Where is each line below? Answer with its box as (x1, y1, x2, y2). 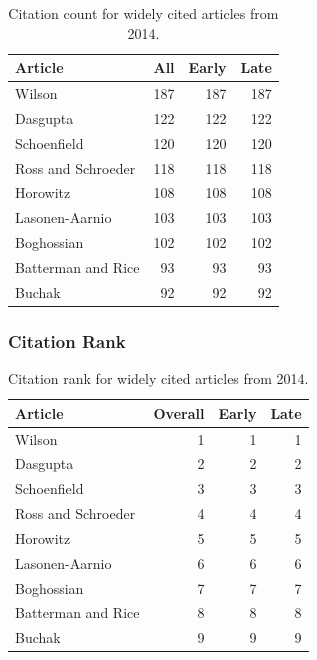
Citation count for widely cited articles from (8, 3, 279, 23)
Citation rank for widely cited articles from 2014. (8, 368, 309, 389)
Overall (153, 402, 205, 423)
